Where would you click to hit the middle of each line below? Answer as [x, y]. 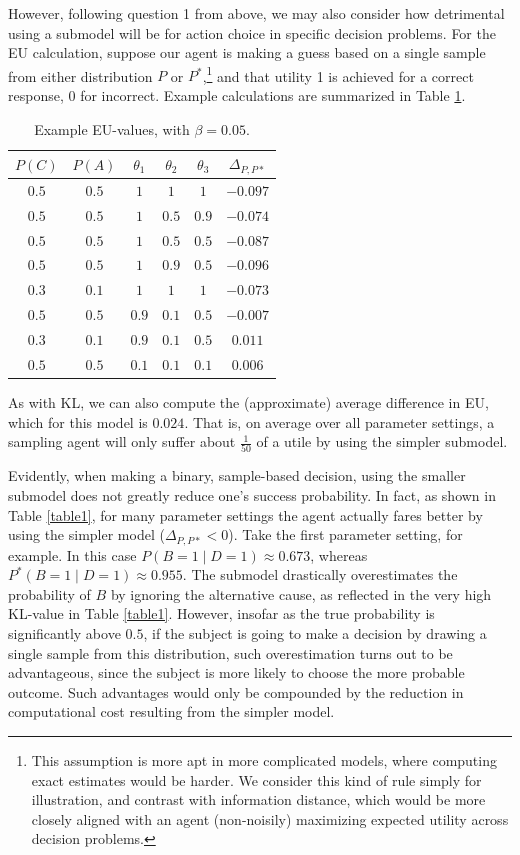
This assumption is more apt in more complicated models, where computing [264, 760]
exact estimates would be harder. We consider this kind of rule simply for [256, 779]
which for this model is [78, 421]
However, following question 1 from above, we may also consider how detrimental [256, 13]
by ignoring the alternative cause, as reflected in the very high [301, 593]
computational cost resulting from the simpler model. [171, 711]
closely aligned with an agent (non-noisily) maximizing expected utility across [270, 818]
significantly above [64, 633]
